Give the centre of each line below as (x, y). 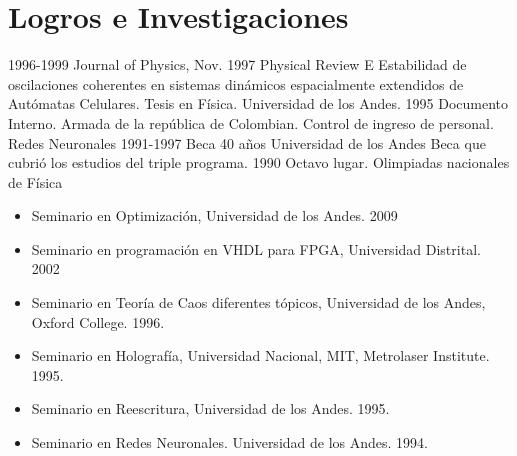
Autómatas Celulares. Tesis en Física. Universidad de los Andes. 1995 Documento (258, 103)
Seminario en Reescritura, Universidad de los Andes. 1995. (210, 408)
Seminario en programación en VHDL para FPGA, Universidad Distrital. (256, 248)
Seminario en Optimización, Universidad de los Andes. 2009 (214, 215)
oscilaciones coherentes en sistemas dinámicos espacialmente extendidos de (236, 83)
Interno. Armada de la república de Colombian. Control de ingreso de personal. (251, 122)
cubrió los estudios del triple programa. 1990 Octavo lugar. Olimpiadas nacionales (259, 162)
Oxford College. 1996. (98, 321)
